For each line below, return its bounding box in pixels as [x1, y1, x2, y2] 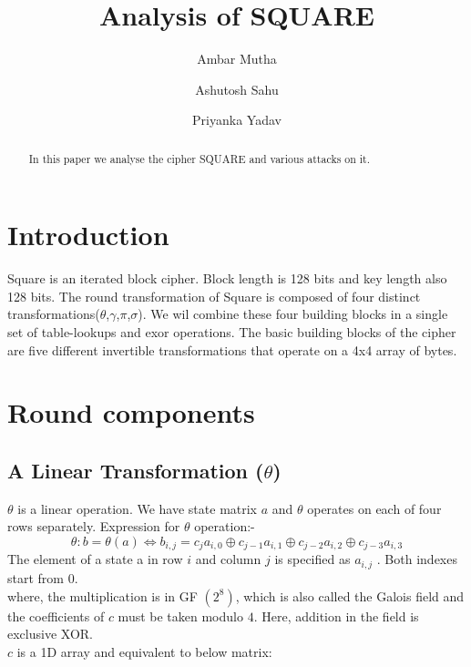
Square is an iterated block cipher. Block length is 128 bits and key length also [7, 269, 447, 288]
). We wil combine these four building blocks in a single [138, 304, 448, 323]
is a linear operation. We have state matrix [17, 498, 258, 518]
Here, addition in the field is [261, 606, 419, 625]
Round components [7, 394, 255, 431]
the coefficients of [7, 606, 105, 625]
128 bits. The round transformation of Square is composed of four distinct [7, 286, 421, 305]
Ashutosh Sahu [195, 79, 279, 98]
